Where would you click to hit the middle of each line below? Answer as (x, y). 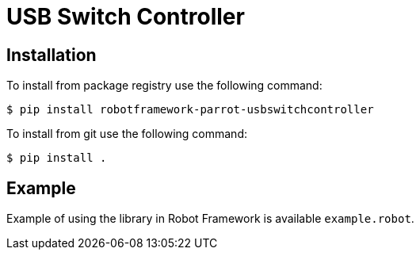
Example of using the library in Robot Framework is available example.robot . (210, 219)
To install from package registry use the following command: (164, 86)
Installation (52, 55)
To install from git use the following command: (127, 134)
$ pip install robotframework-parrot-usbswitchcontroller (190, 110)
